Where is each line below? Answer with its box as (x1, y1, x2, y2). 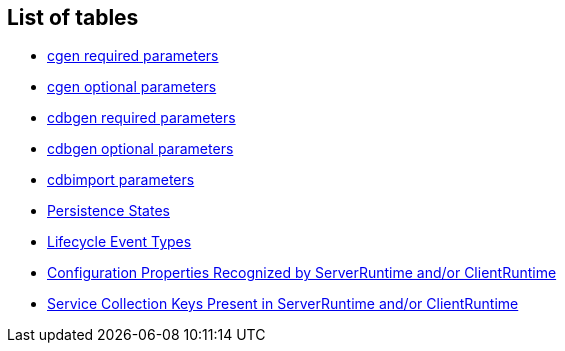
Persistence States (47, 202, 170, 220)
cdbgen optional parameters (47, 140, 234, 158)
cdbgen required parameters (47, 109, 236, 127)
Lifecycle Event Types (47, 233, 192, 251)
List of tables (7, 5, 139, 30)
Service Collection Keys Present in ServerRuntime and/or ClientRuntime (47, 295, 519, 313)
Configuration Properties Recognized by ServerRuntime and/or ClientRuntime (47, 264, 557, 282)
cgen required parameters (47, 47, 219, 65)
